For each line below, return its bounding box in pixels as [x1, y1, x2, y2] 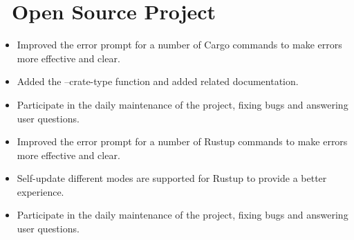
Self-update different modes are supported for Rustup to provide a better [17, 171, 327, 185]
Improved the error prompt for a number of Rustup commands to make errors [17, 134, 348, 149]
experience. [17, 184, 64, 199]
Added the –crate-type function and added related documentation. [17, 74, 299, 89]
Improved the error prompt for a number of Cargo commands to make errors [17, 37, 342, 52]
